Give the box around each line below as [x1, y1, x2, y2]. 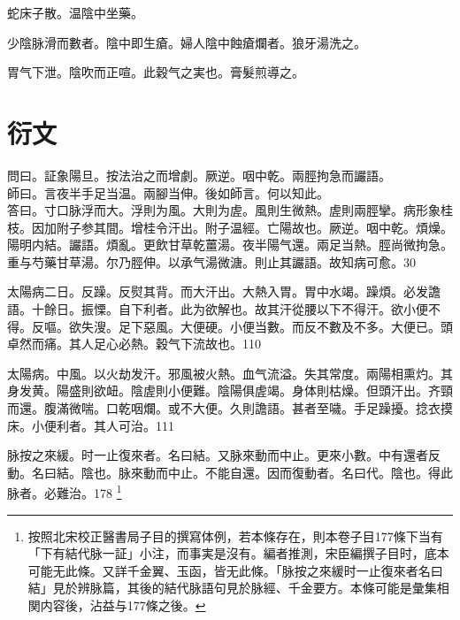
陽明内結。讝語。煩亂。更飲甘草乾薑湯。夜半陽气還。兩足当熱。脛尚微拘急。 [7, 235, 453, 254]
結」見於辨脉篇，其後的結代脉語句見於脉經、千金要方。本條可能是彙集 [27, 578, 437, 597]
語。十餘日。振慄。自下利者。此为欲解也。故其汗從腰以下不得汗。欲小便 [7, 300, 428, 318]
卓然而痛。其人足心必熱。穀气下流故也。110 [7, 334, 261, 353]
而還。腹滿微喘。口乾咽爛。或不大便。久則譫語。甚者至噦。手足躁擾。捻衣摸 [7, 399, 453, 417]
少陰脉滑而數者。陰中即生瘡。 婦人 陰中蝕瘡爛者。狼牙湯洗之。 [7, 33, 366, 51]
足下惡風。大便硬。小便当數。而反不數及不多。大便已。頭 [118, 317, 453, 335]
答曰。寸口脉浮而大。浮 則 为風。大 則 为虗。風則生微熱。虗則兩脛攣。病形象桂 [7, 201, 453, 219]
